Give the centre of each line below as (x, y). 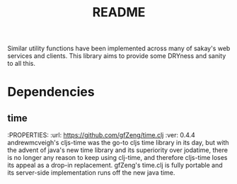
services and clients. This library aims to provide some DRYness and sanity (117, 56)
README (119, 12)
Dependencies (51, 92)
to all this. (22, 64)
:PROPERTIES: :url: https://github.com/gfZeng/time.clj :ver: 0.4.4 (102, 135)
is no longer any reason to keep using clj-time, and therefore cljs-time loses (117, 158)
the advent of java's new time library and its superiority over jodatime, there (118, 150)
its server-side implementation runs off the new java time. (91, 173)
